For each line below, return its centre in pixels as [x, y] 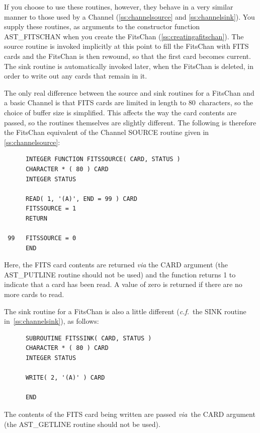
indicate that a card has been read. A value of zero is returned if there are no [123, 284]
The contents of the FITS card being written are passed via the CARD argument [130, 414]
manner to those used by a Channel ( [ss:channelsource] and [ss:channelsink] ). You [129, 16]
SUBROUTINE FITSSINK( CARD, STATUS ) [89, 338]
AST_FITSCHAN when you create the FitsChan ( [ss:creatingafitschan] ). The [124, 36]
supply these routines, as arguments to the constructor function [102, 26]
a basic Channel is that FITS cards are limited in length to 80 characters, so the [128, 102]
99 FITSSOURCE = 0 [42, 238]
